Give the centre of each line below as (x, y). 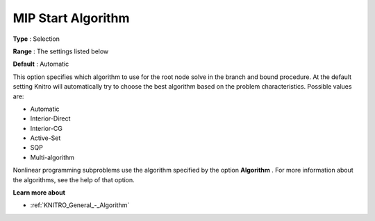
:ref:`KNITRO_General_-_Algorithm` (80, 205)
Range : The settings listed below (61, 51)
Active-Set (45, 138)
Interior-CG (46, 128)
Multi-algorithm (52, 157)
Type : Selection (36, 39)
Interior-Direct (50, 118)
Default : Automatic (41, 64)
